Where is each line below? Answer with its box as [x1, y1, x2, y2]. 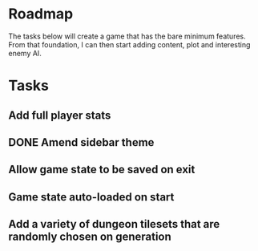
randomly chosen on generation [8, 230, 172, 244]
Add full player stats [8, 108, 111, 122]
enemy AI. [8, 48, 42, 58]
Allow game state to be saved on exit [8, 163, 196, 176]
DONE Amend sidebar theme [8, 136, 155, 149]
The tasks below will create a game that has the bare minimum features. [8, 31, 246, 41]
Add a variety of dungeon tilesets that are [8, 217, 220, 231]
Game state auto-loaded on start [8, 190, 175, 204]
